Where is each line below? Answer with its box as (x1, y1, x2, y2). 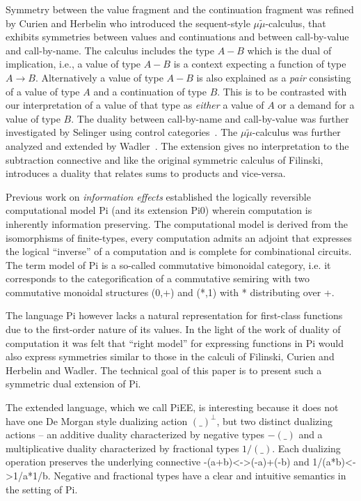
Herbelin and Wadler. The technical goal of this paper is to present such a (6, 362, 322, 377)
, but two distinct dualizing (216, 413, 333, 428)
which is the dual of (247, 43, 332, 57)
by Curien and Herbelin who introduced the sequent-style (6, 15, 250, 30)
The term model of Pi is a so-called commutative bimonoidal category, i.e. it (6, 257, 331, 272)
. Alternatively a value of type (35, 70, 163, 84)
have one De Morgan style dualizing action (6, 413, 188, 428)
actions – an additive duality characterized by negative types (6, 427, 265, 442)
